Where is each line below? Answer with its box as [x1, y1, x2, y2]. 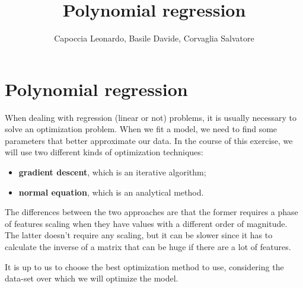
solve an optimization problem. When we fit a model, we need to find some [5, 123, 278, 135]
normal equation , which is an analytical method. [18, 185, 204, 198]
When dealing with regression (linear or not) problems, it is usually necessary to [5, 111, 296, 123]
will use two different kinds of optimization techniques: [5, 146, 203, 158]
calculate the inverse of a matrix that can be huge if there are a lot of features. [5, 241, 291, 252]
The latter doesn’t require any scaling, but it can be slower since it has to [5, 229, 273, 241]
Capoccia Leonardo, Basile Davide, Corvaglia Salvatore [54, 32, 254, 44]
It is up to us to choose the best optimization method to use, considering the [5, 260, 284, 273]
